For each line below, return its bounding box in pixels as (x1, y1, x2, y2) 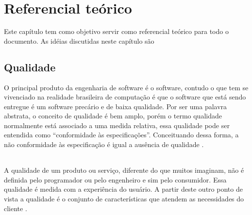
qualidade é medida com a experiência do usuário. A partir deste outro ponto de (4, 184, 243, 194)
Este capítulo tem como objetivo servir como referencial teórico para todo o (4, 26, 229, 36)
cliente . (4, 203, 27, 213)
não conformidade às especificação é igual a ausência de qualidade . (4, 139, 204, 149)
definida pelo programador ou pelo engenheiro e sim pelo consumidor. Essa (4, 174, 227, 184)
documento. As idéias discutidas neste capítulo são (4, 35, 154, 46)
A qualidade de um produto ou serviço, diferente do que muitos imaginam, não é (4, 165, 244, 175)
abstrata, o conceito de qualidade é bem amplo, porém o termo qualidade (4, 111, 222, 121)
